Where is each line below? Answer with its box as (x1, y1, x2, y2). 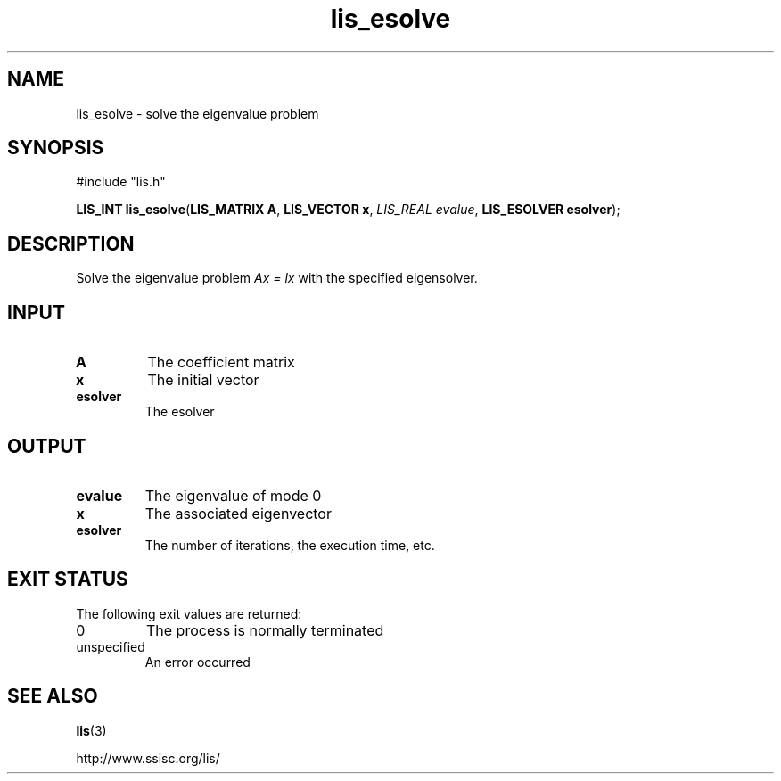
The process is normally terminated (145, 621, 384, 639)
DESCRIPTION (7, 232, 135, 255)
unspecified (76, 638, 145, 654)
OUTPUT (7, 434, 86, 457)
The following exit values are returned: (76, 605, 302, 621)
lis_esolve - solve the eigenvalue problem (76, 105, 319, 121)
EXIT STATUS (7, 568, 128, 591)
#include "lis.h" (76, 174, 166, 190)
